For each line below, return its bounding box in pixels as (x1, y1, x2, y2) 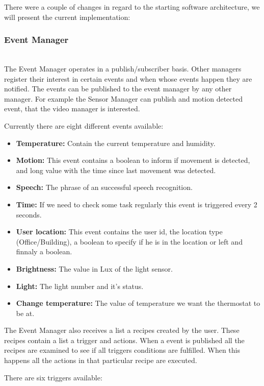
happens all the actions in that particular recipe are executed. (4, 355, 197, 366)
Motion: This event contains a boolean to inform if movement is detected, (16, 155, 250, 165)
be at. (16, 307, 35, 318)
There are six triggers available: (4, 372, 102, 382)
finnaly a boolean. (16, 246, 72, 257)
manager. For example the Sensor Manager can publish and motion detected (4, 93, 243, 104)
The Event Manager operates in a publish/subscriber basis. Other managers (4, 63, 242, 74)
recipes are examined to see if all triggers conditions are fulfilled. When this (4, 345, 240, 355)
